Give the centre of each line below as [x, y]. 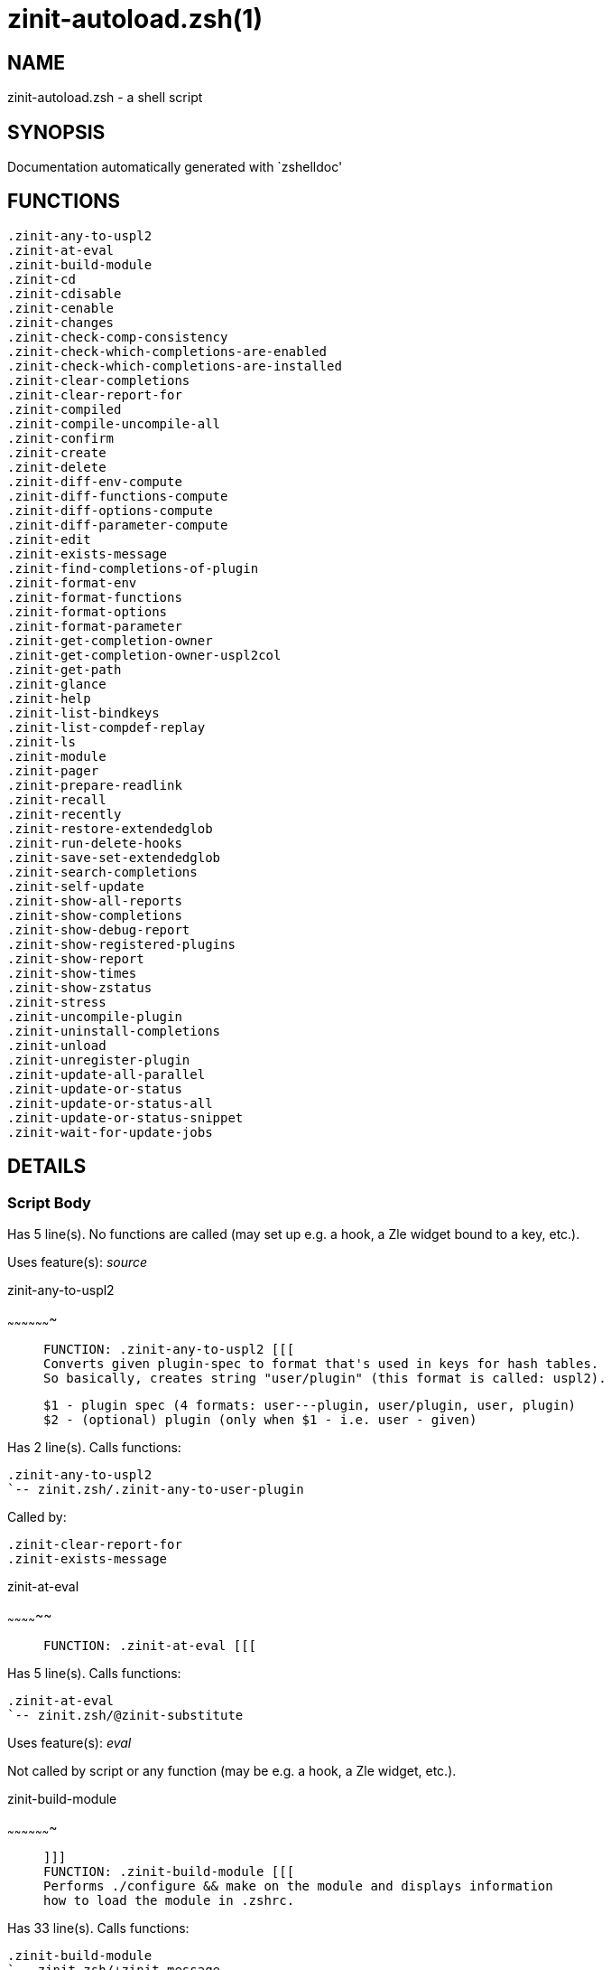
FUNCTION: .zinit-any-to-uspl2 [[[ [169, 1349]
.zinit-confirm [61, 438]
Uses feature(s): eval [69, 1742]
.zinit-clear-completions [99, 380]
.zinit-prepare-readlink [95, 785]
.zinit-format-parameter [95, 626]
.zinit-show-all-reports [95, 901]
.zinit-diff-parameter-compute [118, 525]
